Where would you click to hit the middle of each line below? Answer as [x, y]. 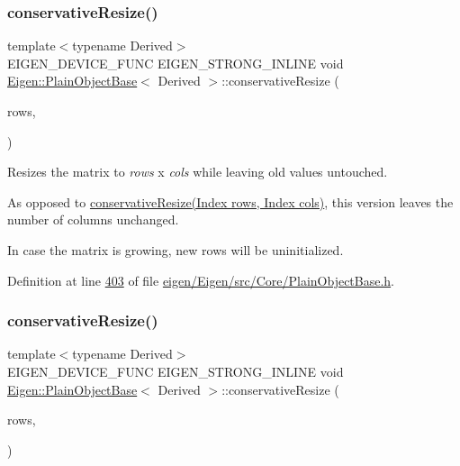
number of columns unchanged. [93, 219]
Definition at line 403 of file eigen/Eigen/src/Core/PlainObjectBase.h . [201, 280]
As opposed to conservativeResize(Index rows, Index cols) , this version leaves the [230, 201]
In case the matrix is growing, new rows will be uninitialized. [176, 249]
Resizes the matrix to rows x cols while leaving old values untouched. [198, 172]
